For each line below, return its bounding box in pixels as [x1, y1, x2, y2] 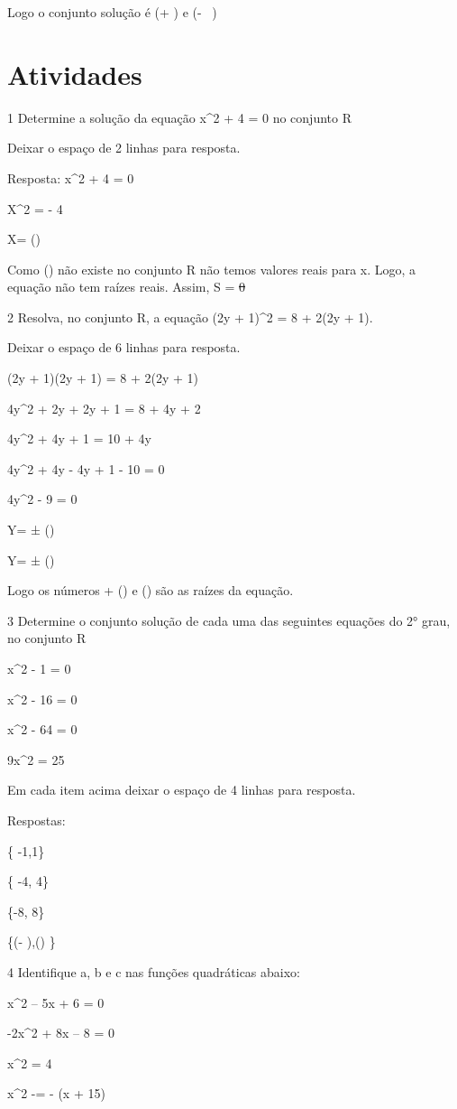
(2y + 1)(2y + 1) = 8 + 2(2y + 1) [7, 368, 198, 387]
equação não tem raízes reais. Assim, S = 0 [7, 277, 245, 296]
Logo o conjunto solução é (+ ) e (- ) [7, 3, 217, 21]
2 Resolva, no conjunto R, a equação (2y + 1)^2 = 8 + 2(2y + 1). [7, 307, 373, 326]
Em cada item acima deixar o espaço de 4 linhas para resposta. [7, 780, 356, 799]
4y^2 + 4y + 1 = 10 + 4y [7, 429, 151, 448]
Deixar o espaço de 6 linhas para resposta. [7, 338, 241, 357]
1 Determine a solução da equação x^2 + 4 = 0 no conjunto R [7, 107, 352, 126]
